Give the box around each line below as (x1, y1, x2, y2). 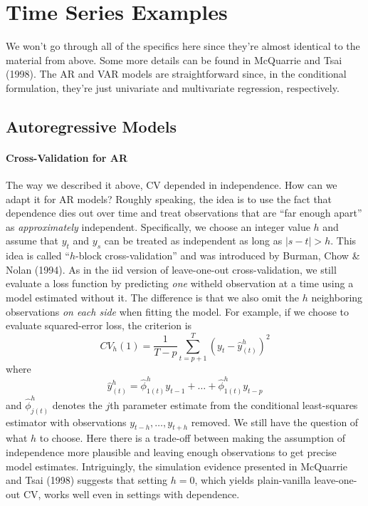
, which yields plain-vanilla (194, 473, 311, 487)
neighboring (311, 290, 363, 305)
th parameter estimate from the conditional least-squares (110, 397, 358, 412)
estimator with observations (6, 414, 127, 429)
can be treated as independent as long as (104, 233, 283, 248)
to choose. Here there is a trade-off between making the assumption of (39, 430, 346, 445)
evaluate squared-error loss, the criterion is (6, 318, 192, 333)
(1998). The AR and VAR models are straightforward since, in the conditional (6, 66, 347, 81)
